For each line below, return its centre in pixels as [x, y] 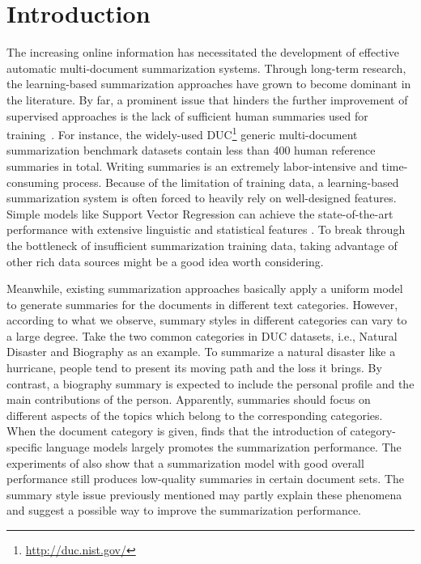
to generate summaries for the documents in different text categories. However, [202, 304]
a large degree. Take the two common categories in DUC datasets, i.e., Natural [202, 335]
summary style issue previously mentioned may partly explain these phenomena [204, 494]
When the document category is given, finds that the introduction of [176, 431]
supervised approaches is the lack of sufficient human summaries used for [187, 115]
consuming [33, 182]
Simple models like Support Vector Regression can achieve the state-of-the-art [200, 213]
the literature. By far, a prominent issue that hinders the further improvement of [207, 99]
